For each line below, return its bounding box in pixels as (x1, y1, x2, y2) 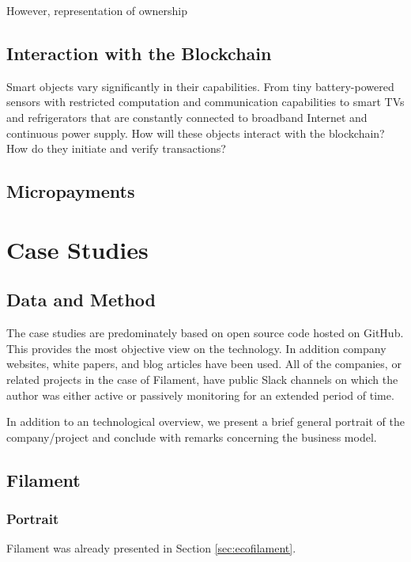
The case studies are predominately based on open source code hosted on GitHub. (6, 325, 404, 341)
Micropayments (6, 179, 135, 203)
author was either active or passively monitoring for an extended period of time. (6, 386, 394, 403)
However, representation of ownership (6, 2, 187, 18)
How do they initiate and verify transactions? (6, 140, 226, 157)
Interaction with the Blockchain (6, 40, 272, 65)
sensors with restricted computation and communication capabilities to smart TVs (6, 93, 405, 110)
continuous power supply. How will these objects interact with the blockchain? (6, 124, 385, 141)
